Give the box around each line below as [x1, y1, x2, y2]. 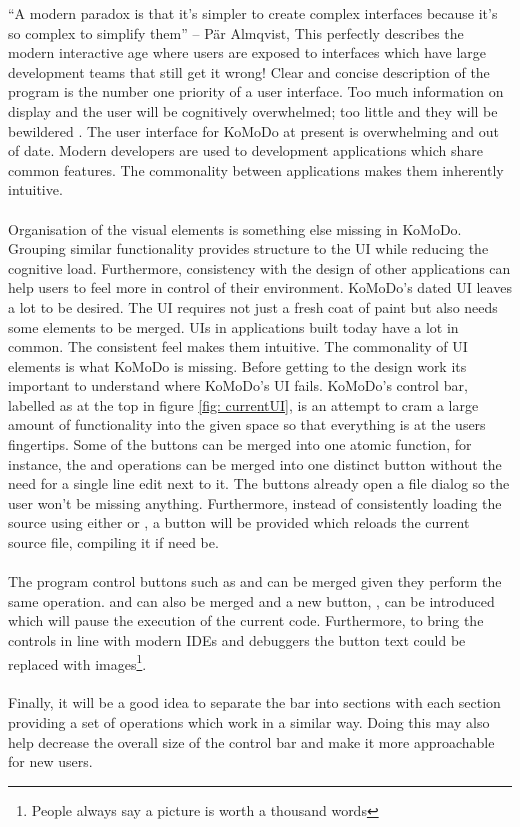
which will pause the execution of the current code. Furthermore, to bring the [8, 610, 484, 631]
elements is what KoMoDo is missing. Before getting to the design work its [8, 355, 467, 376]
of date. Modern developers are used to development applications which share [8, 140, 483, 161]
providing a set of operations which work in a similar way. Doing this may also [8, 712, 490, 733]
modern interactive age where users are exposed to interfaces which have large [8, 42, 487, 63]
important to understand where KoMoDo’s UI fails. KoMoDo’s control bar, [8, 375, 468, 396]
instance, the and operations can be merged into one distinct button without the [8, 453, 502, 474]
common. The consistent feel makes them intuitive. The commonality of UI [8, 336, 468, 357]
